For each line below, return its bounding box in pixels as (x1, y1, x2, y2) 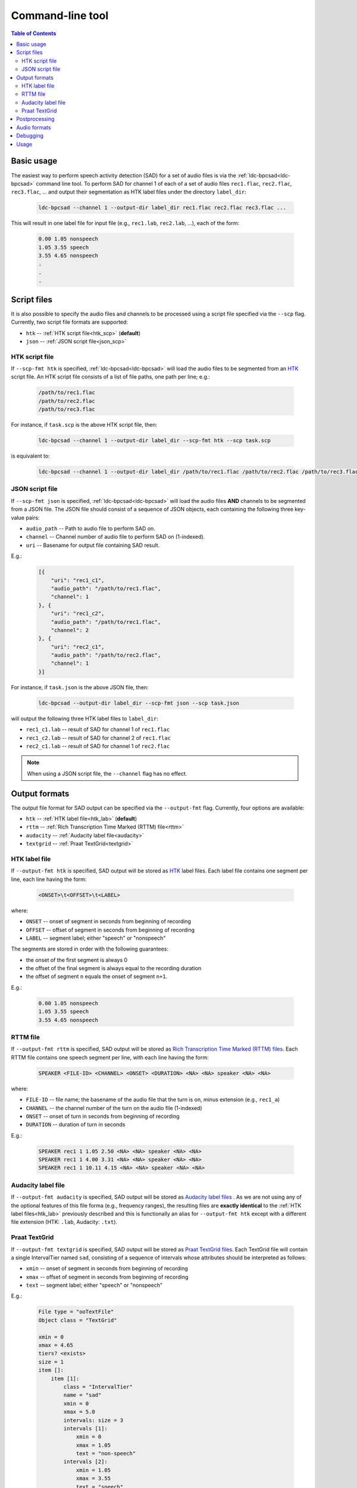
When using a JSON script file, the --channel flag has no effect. (27, 770, 187, 777)
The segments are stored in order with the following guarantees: (11, 945, 169, 952)
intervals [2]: (63, 1458, 108, 1465)
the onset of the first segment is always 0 (26, 956, 128, 964)
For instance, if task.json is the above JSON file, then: (11, 683, 149, 690)
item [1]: (51, 1375, 80, 1382)
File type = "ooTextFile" (38, 1308, 114, 1315)
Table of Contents (11, 30, 57, 37)
